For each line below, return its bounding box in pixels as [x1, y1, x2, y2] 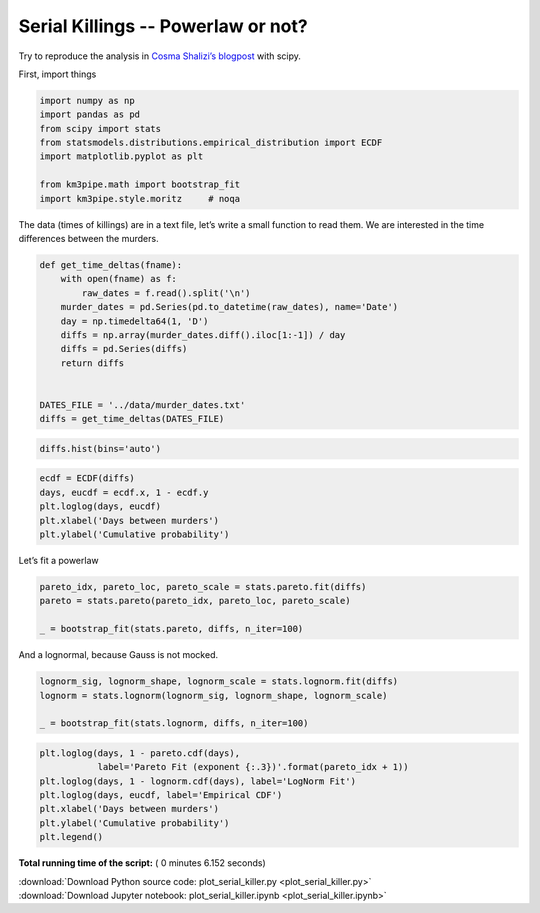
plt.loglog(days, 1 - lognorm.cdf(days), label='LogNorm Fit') [39, 775, 357, 787]
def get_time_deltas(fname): [39, 260, 183, 271]
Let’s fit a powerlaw [18, 555, 99, 567]
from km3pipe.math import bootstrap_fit [39, 179, 240, 190]
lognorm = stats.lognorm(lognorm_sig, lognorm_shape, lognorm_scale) [39, 690, 388, 701]
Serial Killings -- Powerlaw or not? [18, 15, 309, 37]
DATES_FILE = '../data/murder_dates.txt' [39, 399, 246, 410]
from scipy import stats [39, 123, 162, 134]
